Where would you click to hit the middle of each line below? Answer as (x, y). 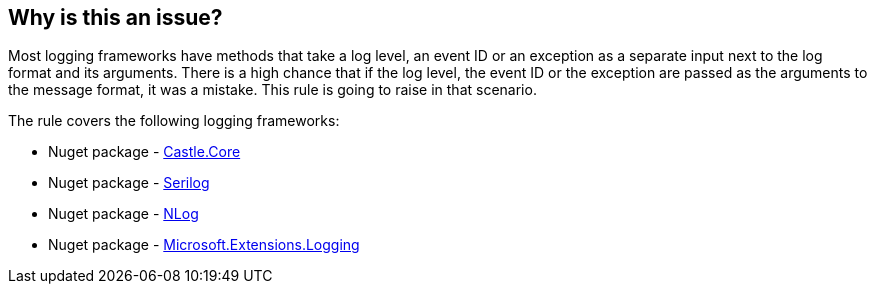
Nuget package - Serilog (129, 183)
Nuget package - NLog (123, 214)
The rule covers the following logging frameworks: (174, 121)
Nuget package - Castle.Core (144, 152)
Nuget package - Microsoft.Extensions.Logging (204, 245)
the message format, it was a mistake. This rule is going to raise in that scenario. (272, 90)
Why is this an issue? (115, 17)
